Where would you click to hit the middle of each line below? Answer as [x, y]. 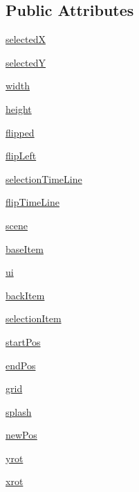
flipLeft [21, 156]
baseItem [25, 248]
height [19, 108]
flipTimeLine [33, 202]
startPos [23, 341]
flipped [20, 132]
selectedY [26, 62]
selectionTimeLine [44, 178]
